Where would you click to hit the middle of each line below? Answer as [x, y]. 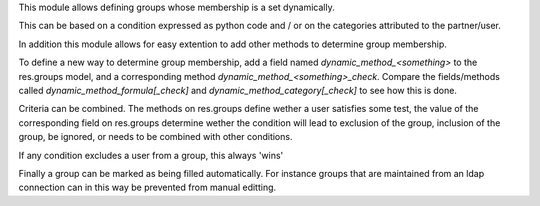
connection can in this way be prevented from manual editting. [147, 187]
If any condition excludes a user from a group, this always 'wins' [151, 155]
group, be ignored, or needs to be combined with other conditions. [155, 137]
